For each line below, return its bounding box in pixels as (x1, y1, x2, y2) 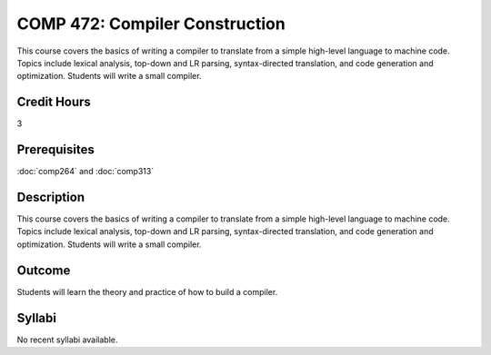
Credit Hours (16, 94, 91, 110)
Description (16, 189, 85, 204)
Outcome (16, 262, 71, 278)
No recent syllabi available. (16, 334, 118, 345)
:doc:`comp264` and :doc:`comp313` (16, 166, 155, 177)
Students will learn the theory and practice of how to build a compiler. (16, 286, 278, 297)
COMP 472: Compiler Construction (16, 14, 286, 34)
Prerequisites (16, 142, 95, 158)
